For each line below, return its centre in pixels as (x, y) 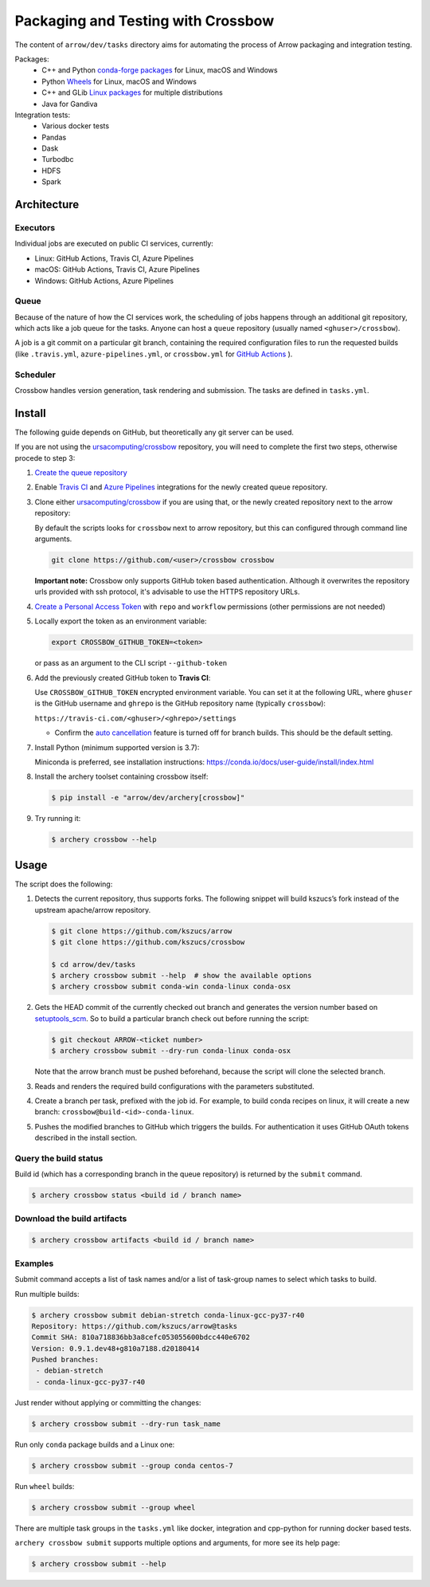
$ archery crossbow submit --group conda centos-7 (133, 1465)
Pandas (54, 137)
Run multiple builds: (47, 1294)
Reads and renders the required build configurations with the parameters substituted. (174, 1086)
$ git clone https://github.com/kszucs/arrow (142, 931)
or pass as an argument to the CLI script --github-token (131, 663)
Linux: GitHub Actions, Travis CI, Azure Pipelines (114, 258)
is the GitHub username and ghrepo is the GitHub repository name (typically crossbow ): (180, 703)
